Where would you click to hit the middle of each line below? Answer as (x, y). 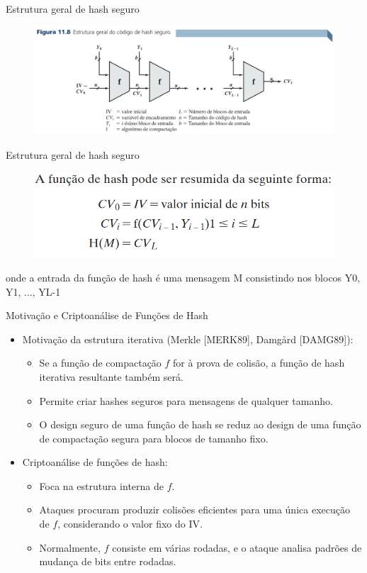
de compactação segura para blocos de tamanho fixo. (154, 438)
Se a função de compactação (100, 363)
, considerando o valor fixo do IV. (130, 524)
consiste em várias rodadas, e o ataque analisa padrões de (237, 547)
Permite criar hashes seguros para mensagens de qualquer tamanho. (186, 400)
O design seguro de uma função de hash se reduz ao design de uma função (200, 424)
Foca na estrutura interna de (101, 485)
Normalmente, (70, 547)
